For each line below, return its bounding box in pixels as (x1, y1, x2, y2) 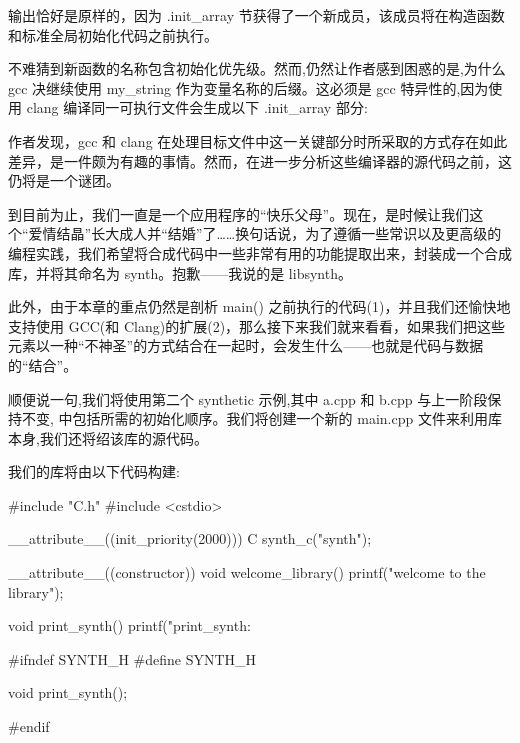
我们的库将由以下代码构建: (8, 461, 180, 482)
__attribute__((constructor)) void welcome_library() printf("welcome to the (8, 562, 486, 583)
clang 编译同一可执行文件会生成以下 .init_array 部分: (26, 97, 368, 118)
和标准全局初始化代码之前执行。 (8, 24, 218, 45)
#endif (8, 716, 50, 737)
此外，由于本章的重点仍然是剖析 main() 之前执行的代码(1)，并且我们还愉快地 (8, 296, 511, 317)
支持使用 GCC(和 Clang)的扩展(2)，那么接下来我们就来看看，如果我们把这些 (8, 315, 506, 336)
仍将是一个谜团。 (8, 170, 120, 191)
